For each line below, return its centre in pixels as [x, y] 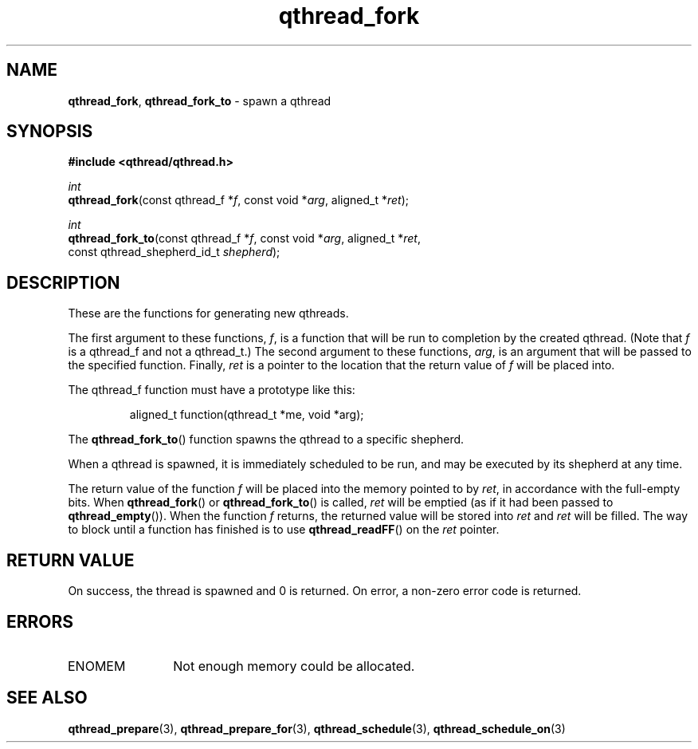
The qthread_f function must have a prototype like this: [212, 390]
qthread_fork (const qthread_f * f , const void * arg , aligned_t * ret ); [239, 200]
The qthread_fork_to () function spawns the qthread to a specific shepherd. [266, 440]
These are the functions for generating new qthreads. [208, 313]
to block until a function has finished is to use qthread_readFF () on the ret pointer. [284, 530]
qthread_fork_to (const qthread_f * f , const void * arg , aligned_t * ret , [244, 238]
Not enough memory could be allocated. [294, 666]
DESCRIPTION [63, 282]
